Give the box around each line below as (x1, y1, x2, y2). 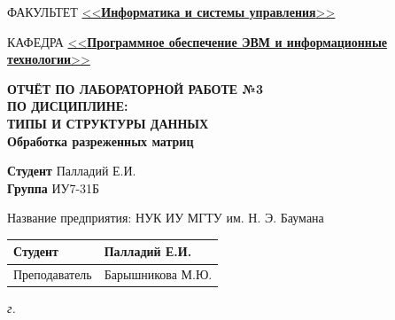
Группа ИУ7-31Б (7, 178, 100, 197)
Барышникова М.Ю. (104, 265, 213, 284)
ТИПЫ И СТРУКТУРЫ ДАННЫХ (7, 113, 209, 132)
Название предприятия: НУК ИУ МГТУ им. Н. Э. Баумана (7, 208, 324, 227)
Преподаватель (13, 265, 92, 284)
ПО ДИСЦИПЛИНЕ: (7, 97, 128, 115)
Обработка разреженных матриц (7, 131, 194, 150)
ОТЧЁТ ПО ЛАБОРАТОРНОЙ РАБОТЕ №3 (7, 79, 263, 98)
